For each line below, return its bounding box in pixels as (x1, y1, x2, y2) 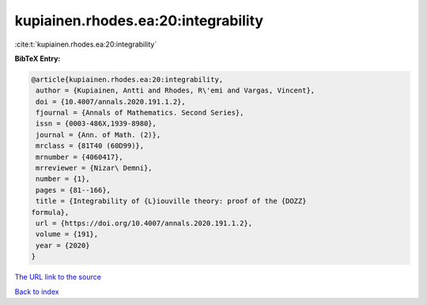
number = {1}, (36, 175, 90, 183)
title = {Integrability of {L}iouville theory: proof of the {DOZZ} (36, 197, 307, 205)
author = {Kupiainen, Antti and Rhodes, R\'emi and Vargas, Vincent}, (36, 86, 316, 95)
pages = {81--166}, (36, 186, 111, 194)
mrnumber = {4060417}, (36, 152, 124, 161)
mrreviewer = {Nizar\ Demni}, (36, 164, 153, 173)
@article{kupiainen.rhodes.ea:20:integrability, (31, 75, 224, 84)
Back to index (14, 287, 59, 296)
